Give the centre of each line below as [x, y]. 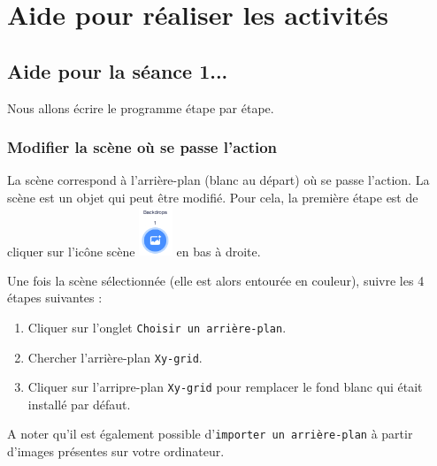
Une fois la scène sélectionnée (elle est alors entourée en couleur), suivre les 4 [216, 280]
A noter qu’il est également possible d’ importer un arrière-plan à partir [210, 434]
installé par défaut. [79, 404]
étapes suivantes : [55, 298]
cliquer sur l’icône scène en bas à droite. [134, 251]
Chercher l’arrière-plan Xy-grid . [115, 357]
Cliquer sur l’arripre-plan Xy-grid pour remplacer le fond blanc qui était [225, 387]
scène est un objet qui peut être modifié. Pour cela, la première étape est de [213, 197]
